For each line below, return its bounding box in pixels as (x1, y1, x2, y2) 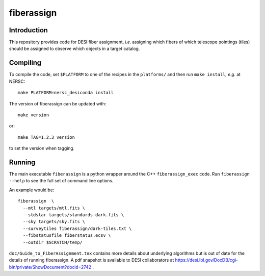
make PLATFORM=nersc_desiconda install (18, 90, 114, 96)
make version (18, 112, 49, 118)
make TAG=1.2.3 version (18, 134, 75, 140)
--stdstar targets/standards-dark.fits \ (23, 212, 124, 218)
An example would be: (9, 187, 54, 193)
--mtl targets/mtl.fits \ (23, 205, 85, 211)
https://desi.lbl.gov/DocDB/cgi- (175, 257, 238, 263)
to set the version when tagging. (9, 145, 75, 151)
